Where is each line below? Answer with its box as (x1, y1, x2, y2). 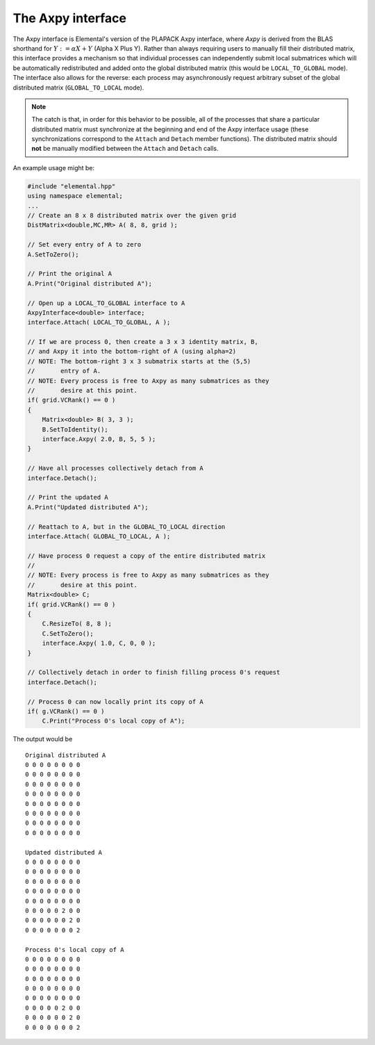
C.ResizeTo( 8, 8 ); (42, 620, 112, 628)
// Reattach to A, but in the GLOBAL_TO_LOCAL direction (27, 522, 226, 531)
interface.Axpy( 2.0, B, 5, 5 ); (42, 435, 156, 443)
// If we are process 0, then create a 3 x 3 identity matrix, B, (27, 338, 258, 346)
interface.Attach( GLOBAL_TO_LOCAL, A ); (27, 532, 171, 540)
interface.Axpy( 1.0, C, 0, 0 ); (42, 639, 156, 648)
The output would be (12, 735, 73, 743)
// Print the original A (27, 270, 112, 278)
